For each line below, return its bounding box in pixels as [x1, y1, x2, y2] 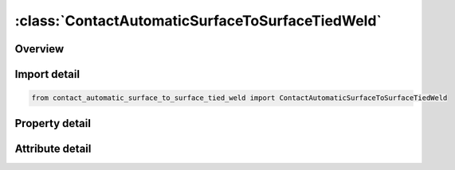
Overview [14, 42, 65, 56]
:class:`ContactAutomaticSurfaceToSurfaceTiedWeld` [14, 12, 382, 29]
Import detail [14, 68, 80, 81]
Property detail [14, 116, 92, 130]
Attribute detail [14, 141, 92, 155]
